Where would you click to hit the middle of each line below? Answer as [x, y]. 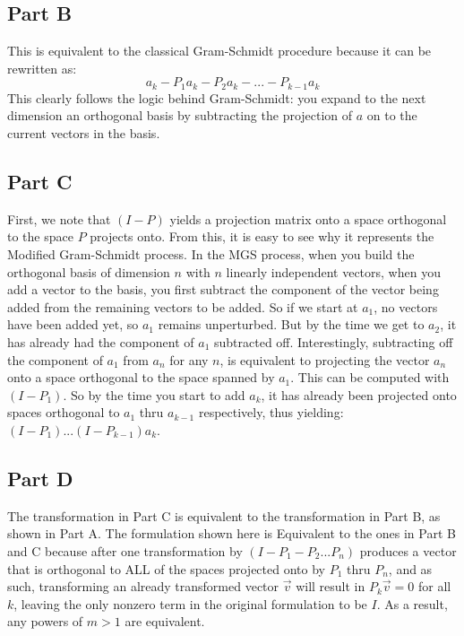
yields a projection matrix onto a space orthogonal [308, 218]
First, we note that [59, 218]
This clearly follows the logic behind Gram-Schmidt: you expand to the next [217, 97]
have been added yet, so [73, 324]
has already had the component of [101, 341]
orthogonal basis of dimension [89, 271]
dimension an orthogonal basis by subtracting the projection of [180, 115]
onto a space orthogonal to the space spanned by [141, 377]
